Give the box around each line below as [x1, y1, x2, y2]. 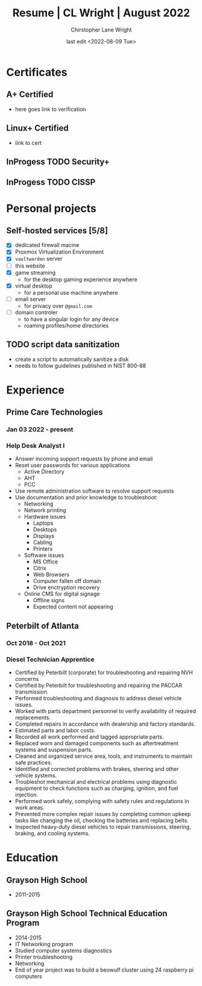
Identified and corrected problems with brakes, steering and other [14, 766, 179, 773]
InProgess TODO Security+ [6, 156, 110, 166]
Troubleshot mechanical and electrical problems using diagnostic [14, 778, 178, 786]
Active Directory [24, 468, 65, 475]
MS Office [33, 558, 58, 565]
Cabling [33, 539, 52, 546]
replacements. [14, 714, 51, 721]
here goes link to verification [14, 105, 86, 113]
